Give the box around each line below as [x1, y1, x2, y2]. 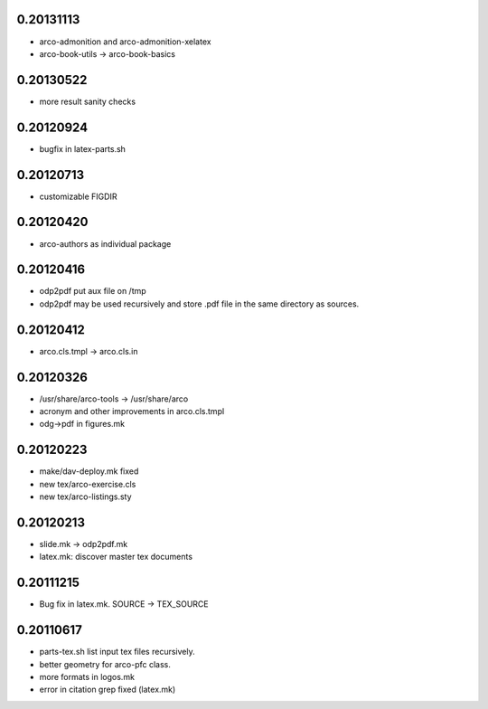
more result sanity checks [39, 96, 136, 107]
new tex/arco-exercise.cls [39, 478, 136, 489]
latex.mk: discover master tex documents [39, 552, 193, 562]
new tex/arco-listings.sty [39, 491, 132, 502]
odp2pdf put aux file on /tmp [39, 286, 146, 297]
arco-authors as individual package [39, 238, 172, 249]
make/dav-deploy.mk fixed [39, 466, 139, 477]
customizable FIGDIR [39, 191, 117, 202]
